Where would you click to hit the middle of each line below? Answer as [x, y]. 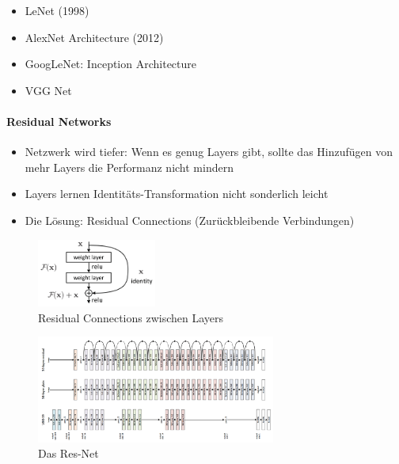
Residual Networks [59, 121]
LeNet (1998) [57, 10]
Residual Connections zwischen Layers [131, 317]
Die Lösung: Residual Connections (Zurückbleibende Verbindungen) [190, 220]
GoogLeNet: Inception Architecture [110, 64]
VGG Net [48, 90]
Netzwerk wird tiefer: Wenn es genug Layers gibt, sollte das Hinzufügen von [209, 152]
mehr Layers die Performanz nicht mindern [129, 167]
